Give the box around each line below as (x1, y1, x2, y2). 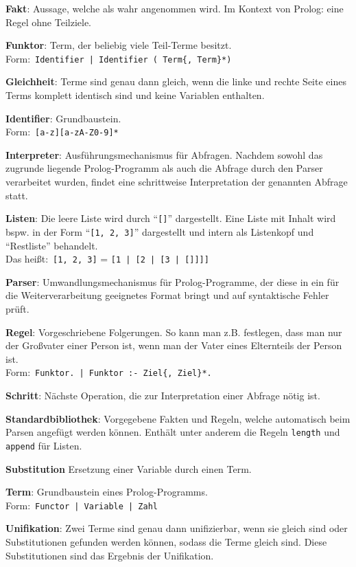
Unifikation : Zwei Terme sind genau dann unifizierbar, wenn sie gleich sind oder (5, 521, 348, 535)
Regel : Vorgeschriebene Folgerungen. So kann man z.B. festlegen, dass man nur (5, 324, 342, 339)
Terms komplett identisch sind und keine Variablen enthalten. (5, 88, 265, 102)
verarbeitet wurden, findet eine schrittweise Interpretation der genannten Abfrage (5, 175, 348, 189)
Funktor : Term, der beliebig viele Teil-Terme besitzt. (5, 38, 232, 52)
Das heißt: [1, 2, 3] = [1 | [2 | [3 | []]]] (5, 252, 209, 266)
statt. (5, 188, 28, 202)
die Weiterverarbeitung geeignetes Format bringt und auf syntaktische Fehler (5, 288, 329, 302)
